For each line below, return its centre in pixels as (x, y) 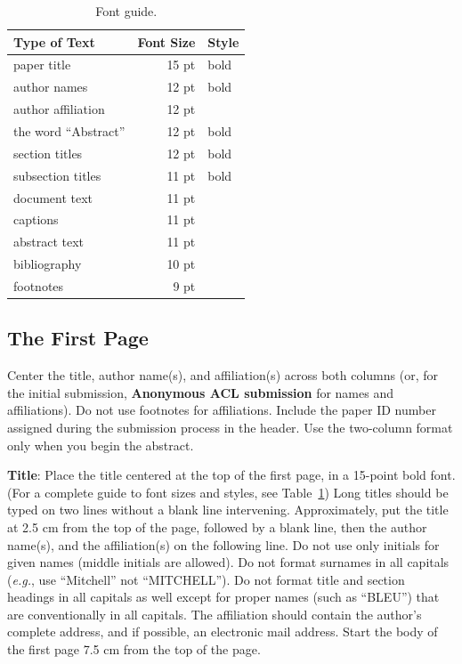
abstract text (49, 242)
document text (53, 197)
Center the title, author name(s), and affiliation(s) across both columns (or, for (223, 375)
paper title (42, 65)
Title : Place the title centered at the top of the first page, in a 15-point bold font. (231, 475)
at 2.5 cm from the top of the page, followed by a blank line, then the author (217, 526)
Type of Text (54, 41)
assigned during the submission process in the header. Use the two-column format (230, 427)
